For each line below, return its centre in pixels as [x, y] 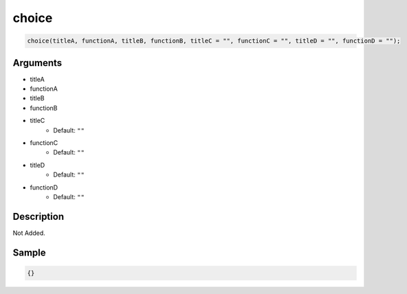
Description [38, 216]
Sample [29, 252]
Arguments [37, 63]
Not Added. [29, 233]
